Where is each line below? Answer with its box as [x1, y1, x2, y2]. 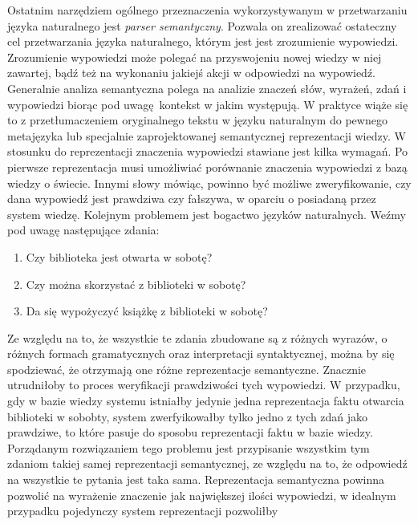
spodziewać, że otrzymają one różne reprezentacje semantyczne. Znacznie [7, 360, 367, 377]
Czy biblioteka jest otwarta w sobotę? [26, 248, 213, 265]
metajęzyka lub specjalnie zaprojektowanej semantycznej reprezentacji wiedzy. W [7, 127, 406, 144]
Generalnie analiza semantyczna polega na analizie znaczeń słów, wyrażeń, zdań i [7, 79, 407, 96]
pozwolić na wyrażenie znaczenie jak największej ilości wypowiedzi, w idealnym [7, 486, 396, 503]
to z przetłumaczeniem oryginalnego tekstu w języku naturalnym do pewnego [7, 112, 388, 128]
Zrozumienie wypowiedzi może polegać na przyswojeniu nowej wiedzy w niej [7, 48, 382, 65]
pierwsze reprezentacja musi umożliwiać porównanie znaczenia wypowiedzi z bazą [7, 158, 408, 175]
